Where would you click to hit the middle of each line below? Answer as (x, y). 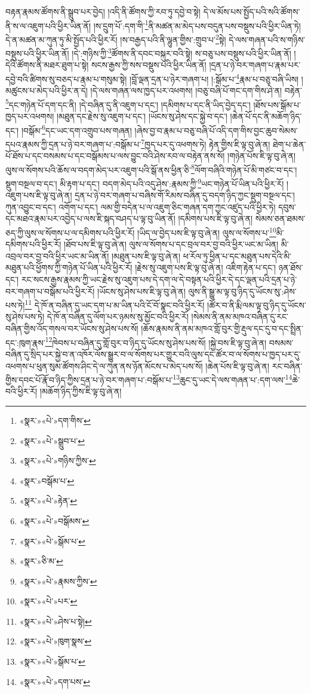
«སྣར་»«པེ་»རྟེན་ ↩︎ (48, 501)
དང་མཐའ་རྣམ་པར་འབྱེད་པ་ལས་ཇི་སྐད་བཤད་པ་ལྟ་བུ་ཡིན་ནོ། (90, 218)
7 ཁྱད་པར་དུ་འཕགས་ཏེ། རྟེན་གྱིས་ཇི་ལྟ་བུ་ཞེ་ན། (206, 143)
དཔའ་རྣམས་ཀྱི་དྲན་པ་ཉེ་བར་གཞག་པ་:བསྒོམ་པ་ (73, 144)
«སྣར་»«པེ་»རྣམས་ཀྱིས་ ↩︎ (58, 581)
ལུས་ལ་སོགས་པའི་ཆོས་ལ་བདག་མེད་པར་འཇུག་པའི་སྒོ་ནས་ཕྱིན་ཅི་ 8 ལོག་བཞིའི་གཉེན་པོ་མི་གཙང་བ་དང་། (151, 169)
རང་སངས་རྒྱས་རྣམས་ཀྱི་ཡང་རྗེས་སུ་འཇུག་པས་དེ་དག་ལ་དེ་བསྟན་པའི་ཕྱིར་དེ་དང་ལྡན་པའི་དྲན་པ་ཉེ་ (159, 279)
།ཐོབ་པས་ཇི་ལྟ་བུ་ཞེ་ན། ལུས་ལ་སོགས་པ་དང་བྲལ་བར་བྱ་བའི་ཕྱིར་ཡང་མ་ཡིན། (171, 244)
